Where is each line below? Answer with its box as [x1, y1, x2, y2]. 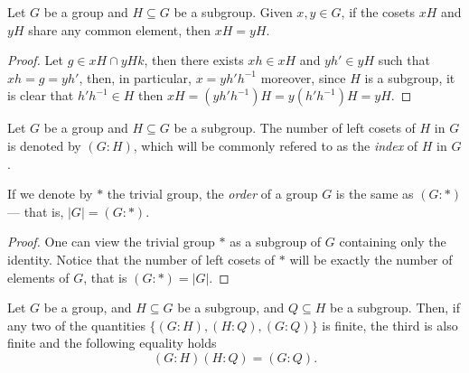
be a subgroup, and [177, 298, 285, 317]
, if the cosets [341, 3, 416, 21]
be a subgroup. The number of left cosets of [174, 118, 416, 137]
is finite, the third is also [322, 315, 458, 334]
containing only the [339, 232, 446, 251]
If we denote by [7, 184, 93, 203]
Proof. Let [7, 51, 63, 70]
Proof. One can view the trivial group [7, 232, 215, 251]
